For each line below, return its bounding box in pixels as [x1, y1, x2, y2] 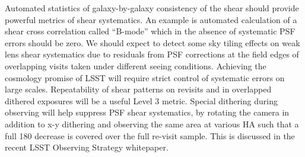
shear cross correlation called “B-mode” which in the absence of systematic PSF [5, 25, 296, 37]
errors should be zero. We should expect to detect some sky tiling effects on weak [5, 36, 300, 49]
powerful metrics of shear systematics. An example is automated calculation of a [5, 13, 297, 25]
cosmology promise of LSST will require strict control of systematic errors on [5, 71, 285, 84]
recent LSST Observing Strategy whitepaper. [5, 141, 169, 153]
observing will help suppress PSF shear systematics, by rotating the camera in [5, 106, 290, 118]
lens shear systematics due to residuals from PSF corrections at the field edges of [5, 48, 299, 60]
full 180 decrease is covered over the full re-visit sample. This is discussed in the [5, 129, 295, 142]
